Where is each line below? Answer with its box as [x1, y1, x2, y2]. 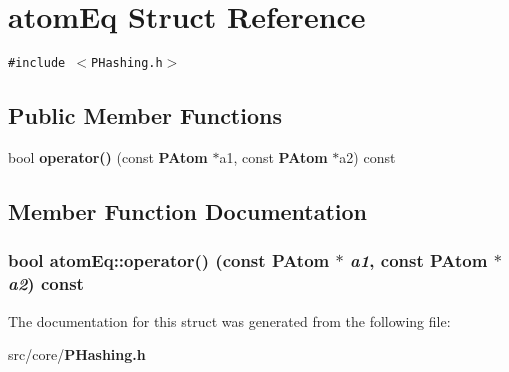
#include [8, 56, 66, 71]
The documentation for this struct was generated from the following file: [8, 310, 451, 331]
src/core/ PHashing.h [8, 344, 146, 365]
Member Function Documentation [8, 195, 368, 226]
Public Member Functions [8, 100, 282, 131]
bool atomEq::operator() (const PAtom [8, 248, 330, 273]
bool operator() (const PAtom [8, 146, 208, 167]
